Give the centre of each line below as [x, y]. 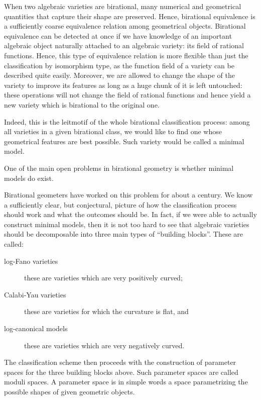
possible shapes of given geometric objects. [70, 391]
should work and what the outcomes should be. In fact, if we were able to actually [130, 214]
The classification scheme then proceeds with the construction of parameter [120, 362]
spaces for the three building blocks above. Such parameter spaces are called [121, 372]
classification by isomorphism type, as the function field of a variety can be [119, 65]
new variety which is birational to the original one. [82, 104]
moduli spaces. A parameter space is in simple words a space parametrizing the [126, 382]
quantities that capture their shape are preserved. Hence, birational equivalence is [130, 16]
